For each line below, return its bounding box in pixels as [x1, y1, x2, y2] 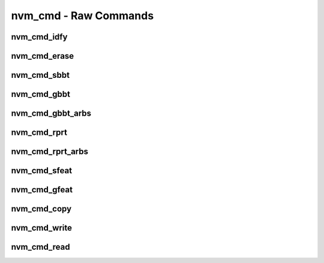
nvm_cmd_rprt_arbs [11, 147, 88, 157]
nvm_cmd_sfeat [11, 165, 72, 176]
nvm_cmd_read [11, 242, 70, 252]
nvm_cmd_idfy [11, 32, 68, 42]
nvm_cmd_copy [11, 204, 72, 214]
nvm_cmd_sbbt [11, 70, 70, 80]
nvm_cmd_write [11, 223, 72, 233]
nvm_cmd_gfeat [11, 185, 73, 195]
